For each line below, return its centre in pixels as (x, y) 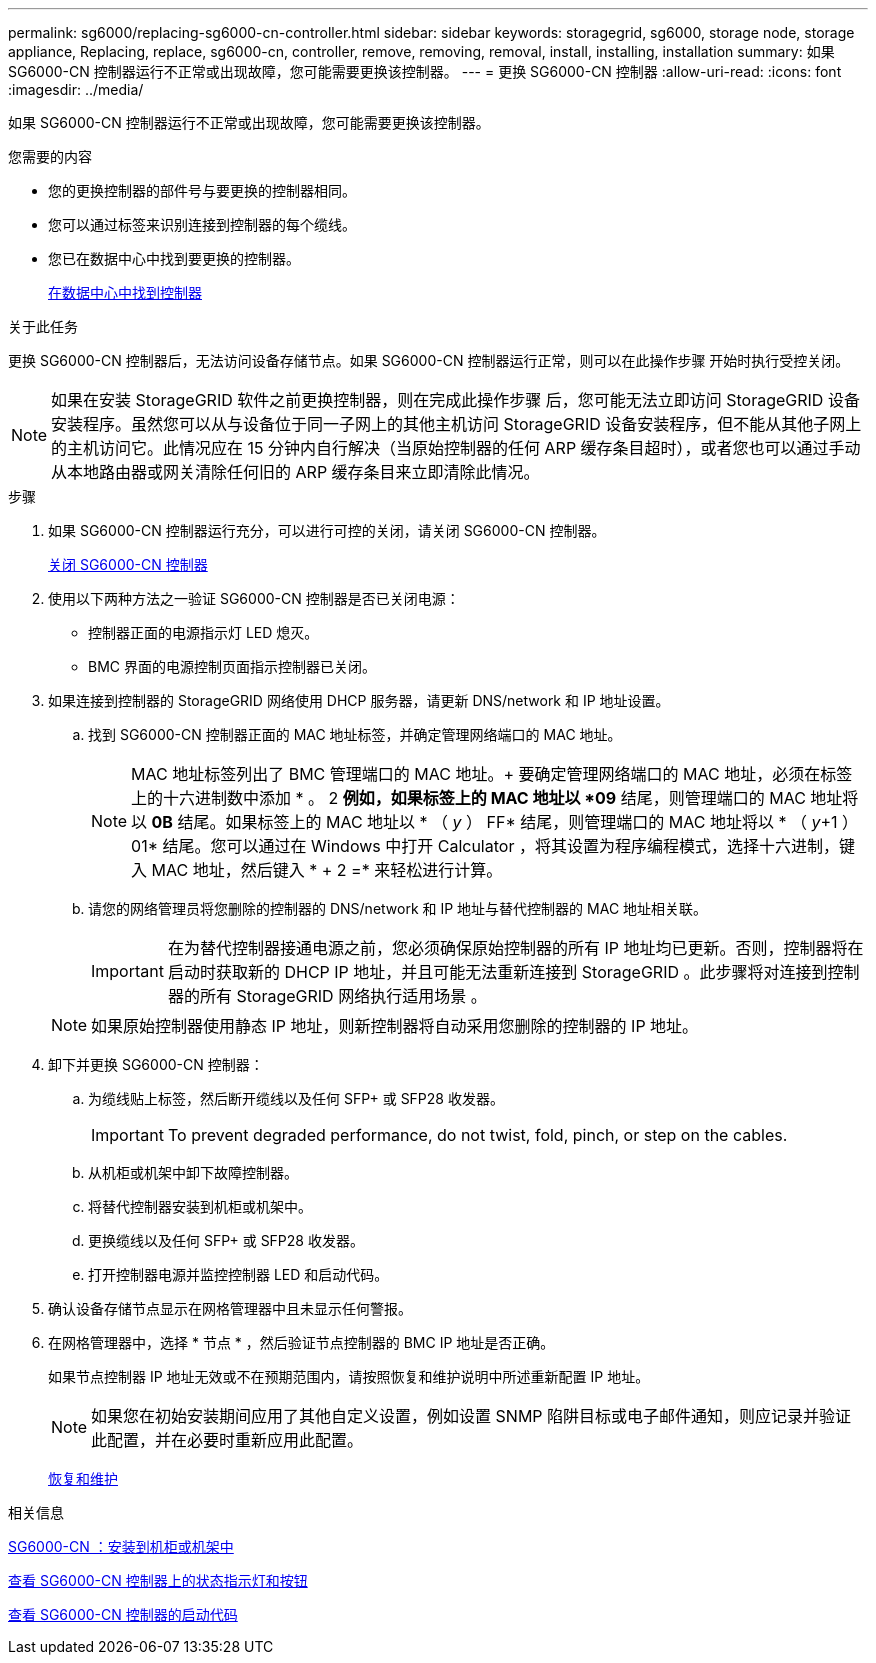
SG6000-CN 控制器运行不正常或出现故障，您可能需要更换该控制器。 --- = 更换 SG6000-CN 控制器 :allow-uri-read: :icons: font (425, 71)
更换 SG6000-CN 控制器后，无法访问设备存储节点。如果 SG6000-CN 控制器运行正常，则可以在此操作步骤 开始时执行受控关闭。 (429, 360)
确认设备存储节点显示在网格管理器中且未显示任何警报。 (230, 1308)
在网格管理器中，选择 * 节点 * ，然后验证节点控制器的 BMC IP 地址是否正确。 (301, 1342)
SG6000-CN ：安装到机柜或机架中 (121, 1546)
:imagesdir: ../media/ (76, 89)
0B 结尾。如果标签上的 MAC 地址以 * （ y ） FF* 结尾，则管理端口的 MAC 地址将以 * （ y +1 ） (505, 822)
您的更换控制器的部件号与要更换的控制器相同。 (202, 190)
